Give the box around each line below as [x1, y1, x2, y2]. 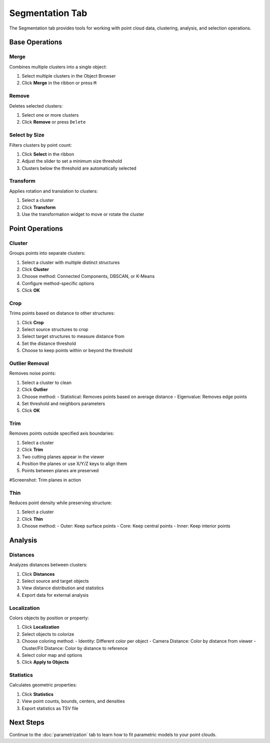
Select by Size [9, 132, 44, 139]
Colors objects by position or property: [9, 615, 89, 621]
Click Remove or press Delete [21, 119, 86, 125]
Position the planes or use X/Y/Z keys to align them [21, 461, 127, 467]
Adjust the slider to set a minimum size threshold [21, 158, 122, 164]
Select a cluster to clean [21, 380, 72, 386]
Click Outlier [21, 387, 48, 393]
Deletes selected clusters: [9, 103, 63, 109]
